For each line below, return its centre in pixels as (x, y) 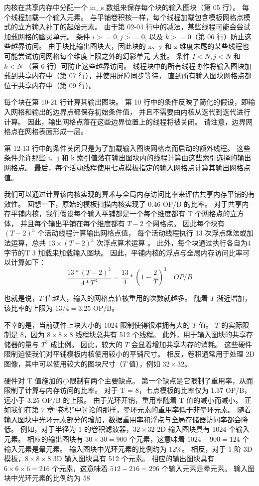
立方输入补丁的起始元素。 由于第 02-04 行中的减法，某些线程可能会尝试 (134, 27)
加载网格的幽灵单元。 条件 (47, 36)
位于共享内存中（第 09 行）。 (50, 85)
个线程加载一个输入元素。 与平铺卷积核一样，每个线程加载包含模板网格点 (124, 17)
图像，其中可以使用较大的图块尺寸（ (63, 363)
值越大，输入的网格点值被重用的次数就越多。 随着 (127, 298)
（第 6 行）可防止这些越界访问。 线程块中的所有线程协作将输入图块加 (138, 65)
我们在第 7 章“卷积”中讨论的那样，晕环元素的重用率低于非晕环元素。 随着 (131, 410)
